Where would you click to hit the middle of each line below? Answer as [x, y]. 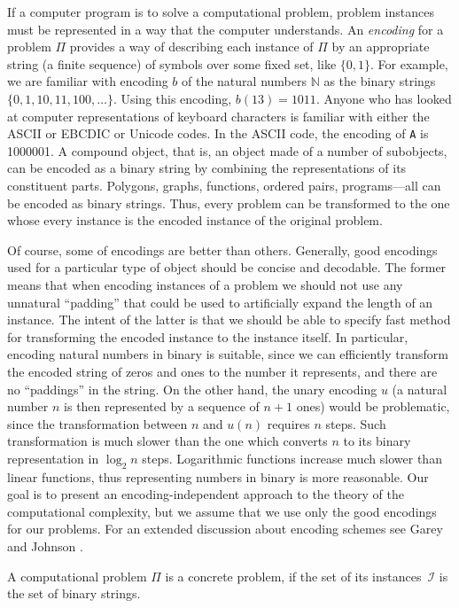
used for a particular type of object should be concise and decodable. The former [227, 267]
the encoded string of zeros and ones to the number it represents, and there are [222, 371]
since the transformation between [97, 423]
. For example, [409, 63]
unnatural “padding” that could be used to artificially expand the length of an [220, 302]
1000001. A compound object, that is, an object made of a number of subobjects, [227, 150]
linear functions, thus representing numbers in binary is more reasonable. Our [218, 476]
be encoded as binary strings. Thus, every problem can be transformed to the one [229, 203]
